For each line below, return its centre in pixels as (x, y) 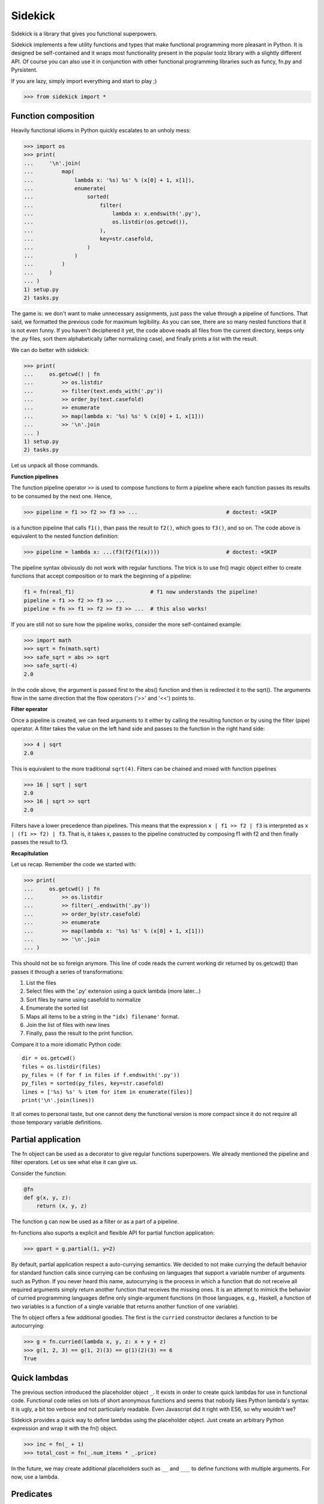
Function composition (53, 116)
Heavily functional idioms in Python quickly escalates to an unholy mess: (101, 130)
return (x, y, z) (62, 1206)
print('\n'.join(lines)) (58, 1100)
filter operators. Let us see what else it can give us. (74, 1162)
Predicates (32, 1494)
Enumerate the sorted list (57, 1008)
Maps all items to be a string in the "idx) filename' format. (103, 1016)
